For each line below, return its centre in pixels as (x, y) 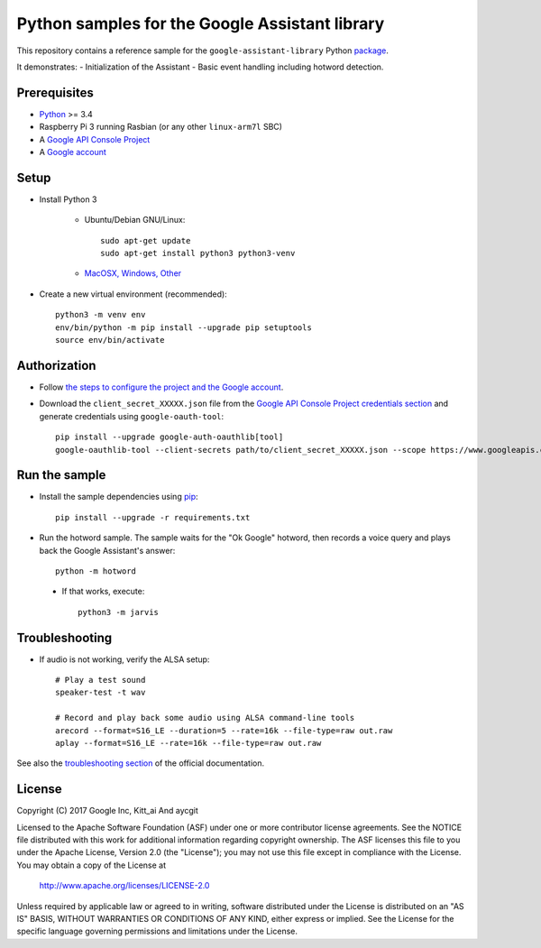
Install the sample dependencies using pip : (119, 497)
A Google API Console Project (95, 139)
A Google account (73, 152)
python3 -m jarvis (119, 612)
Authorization (56, 365)
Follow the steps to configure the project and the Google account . (161, 387)
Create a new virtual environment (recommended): (133, 294)
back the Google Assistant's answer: (107, 550)
